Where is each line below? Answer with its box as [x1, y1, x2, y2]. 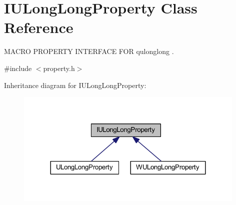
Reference [4, 17, 73, 37]
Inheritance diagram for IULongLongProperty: [4, 79, 146, 90]
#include [4, 62, 32, 73]
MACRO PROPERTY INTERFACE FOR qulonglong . [4, 46, 174, 56]
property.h [43, 62, 75, 73]
